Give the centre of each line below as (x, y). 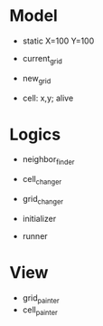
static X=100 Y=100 (58, 41)
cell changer (42, 180)
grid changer (43, 200)
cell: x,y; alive (48, 98)
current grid (42, 59)
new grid (37, 79)
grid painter (41, 298)
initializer (39, 218)
